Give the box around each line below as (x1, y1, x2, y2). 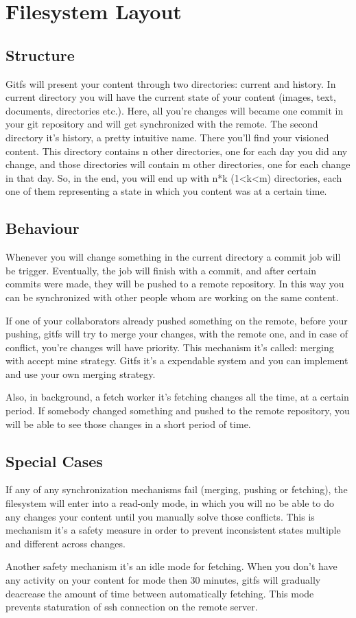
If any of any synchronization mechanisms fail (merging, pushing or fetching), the (5, 482, 348, 497)
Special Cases (5, 450, 103, 471)
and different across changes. (5, 536, 126, 550)
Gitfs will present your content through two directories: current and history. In (5, 76, 336, 91)
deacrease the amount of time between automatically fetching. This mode (5, 586, 314, 600)
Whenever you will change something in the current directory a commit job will (5, 250, 341, 264)
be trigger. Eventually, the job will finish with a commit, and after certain (5, 263, 317, 277)
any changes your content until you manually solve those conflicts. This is (5, 509, 315, 523)
